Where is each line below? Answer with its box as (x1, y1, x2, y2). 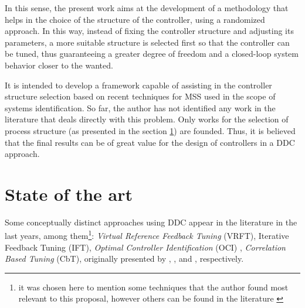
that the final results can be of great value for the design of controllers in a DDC (5, 136, 295, 148)
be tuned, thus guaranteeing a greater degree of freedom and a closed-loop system (5, 47, 299, 60)
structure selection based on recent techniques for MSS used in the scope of (5, 90, 276, 102)
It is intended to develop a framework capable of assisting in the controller (5, 78, 272, 91)
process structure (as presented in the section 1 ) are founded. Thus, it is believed (5, 124, 296, 136)
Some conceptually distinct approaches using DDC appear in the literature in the (5, 215, 297, 228)
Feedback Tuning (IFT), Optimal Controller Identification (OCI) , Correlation (5, 241, 286, 253)
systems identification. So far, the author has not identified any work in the (5, 101, 276, 114)
